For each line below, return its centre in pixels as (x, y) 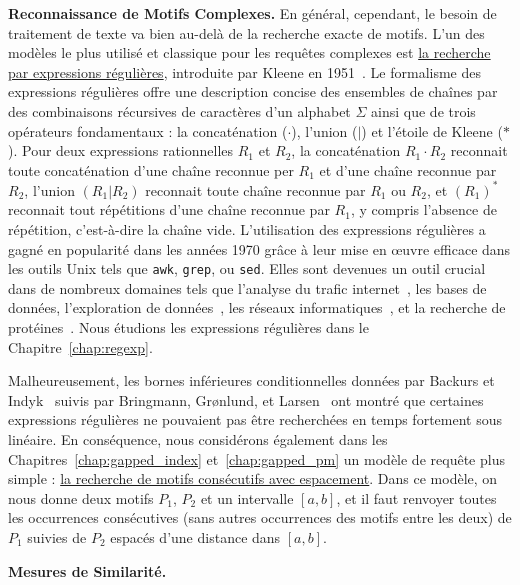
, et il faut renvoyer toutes (416, 497)
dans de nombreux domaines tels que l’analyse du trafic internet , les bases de (247, 287)
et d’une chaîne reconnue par (408, 169)
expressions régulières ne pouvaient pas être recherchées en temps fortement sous (255, 419)
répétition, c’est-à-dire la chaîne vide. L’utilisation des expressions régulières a (247, 229)
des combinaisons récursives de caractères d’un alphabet (179, 110)
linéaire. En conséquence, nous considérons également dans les (198, 439)
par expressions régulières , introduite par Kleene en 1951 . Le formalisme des (245, 71)
